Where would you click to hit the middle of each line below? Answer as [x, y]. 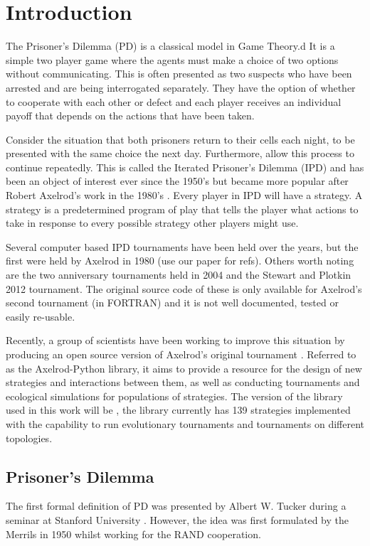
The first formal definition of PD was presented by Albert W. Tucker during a [176, 506]
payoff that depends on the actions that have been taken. [130, 116]
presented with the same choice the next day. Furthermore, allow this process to [180, 153]
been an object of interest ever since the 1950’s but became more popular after [177, 181]
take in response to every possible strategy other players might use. [152, 223]
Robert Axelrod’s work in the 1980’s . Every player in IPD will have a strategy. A [184, 195]
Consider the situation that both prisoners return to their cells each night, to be [180, 139]
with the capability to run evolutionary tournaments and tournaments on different [185, 423]
